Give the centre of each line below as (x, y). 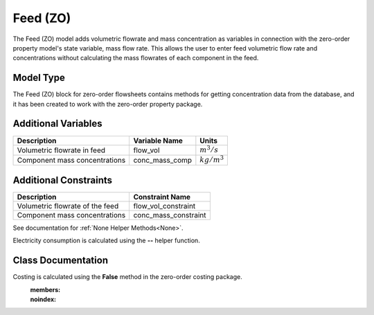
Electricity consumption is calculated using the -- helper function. (106, 241)
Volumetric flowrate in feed (61, 150)
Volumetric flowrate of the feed (68, 206)
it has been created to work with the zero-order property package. (108, 104)
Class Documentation (61, 261)
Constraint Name (162, 197)
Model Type (39, 78)
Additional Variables (57, 124)
